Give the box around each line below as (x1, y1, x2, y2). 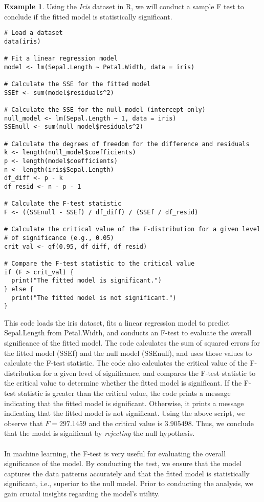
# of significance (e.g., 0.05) (4, 234, 114, 242)
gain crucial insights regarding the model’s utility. (4, 488, 160, 498)
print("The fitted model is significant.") (11, 277, 162, 285)
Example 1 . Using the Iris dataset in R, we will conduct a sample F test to (4, 1, 244, 11)
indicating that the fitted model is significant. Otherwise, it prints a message (4, 397, 244, 408)
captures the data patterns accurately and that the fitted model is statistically (4, 468, 250, 478)
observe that (4, 417, 43, 428)
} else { (4, 285, 34, 293)
